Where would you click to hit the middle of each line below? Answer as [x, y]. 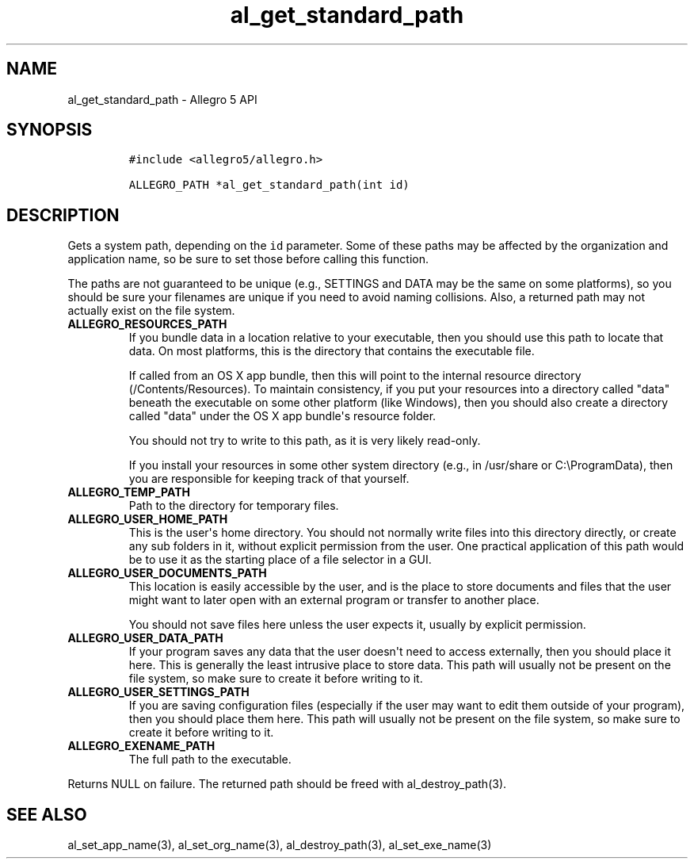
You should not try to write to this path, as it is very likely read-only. [305, 441]
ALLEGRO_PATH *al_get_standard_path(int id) [269, 185]
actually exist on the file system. [151, 311]
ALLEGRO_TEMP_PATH [129, 492]
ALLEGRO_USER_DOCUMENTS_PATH [167, 573]
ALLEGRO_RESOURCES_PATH [147, 324]
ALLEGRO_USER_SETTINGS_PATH [158, 692]
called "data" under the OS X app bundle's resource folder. [282, 416]
